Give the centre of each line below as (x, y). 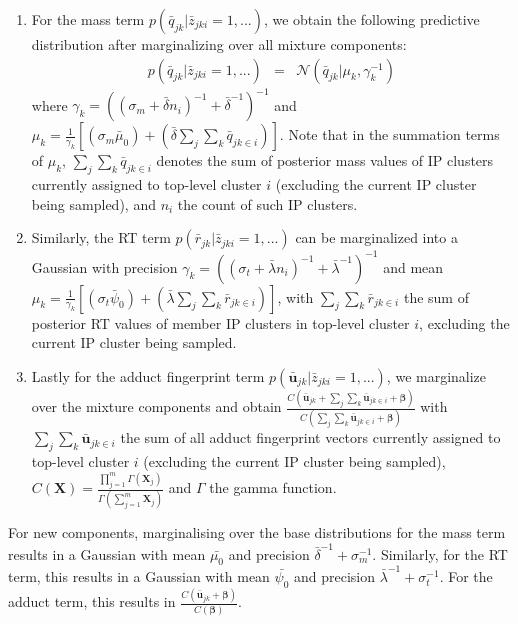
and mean (413, 266)
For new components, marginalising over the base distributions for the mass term (257, 532)
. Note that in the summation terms (389, 134)
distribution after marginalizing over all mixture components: (219, 44)
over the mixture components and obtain (156, 406)
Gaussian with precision (104, 266)
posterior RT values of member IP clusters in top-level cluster (220, 322)
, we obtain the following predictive (371, 19)
